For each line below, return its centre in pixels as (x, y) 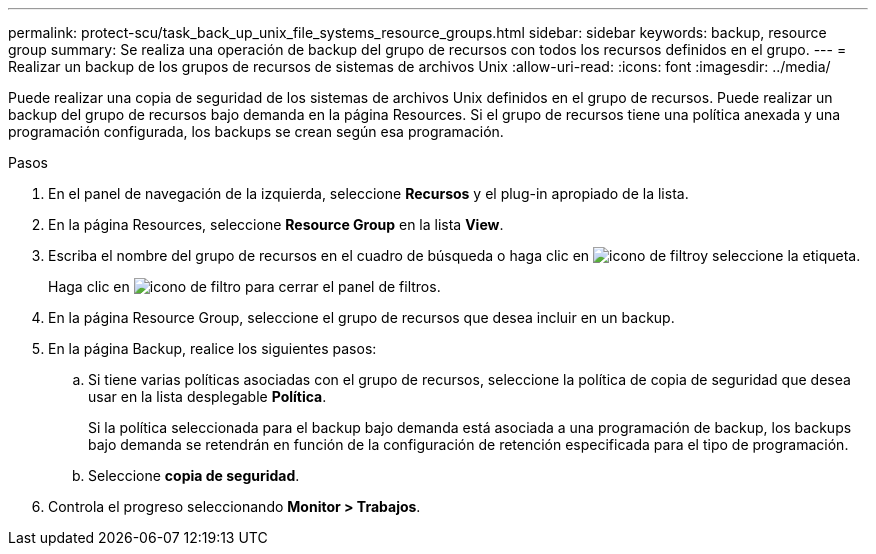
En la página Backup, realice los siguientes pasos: (212, 348)
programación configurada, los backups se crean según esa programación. (256, 131)
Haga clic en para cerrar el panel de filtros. (244, 286)
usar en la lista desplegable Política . (207, 396)
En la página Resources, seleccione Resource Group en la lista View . (276, 224)
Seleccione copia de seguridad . (194, 475)
